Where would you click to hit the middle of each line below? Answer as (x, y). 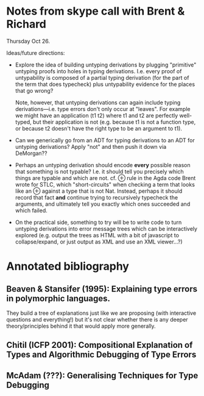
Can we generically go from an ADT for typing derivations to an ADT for (105, 140)
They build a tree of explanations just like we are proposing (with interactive (101, 313)
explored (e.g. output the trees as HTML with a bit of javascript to (97, 235)
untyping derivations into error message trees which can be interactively (106, 229)
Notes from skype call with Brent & (96, 11)
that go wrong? (34, 90)
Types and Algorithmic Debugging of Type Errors (101, 355)
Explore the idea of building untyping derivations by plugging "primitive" (106, 65)
